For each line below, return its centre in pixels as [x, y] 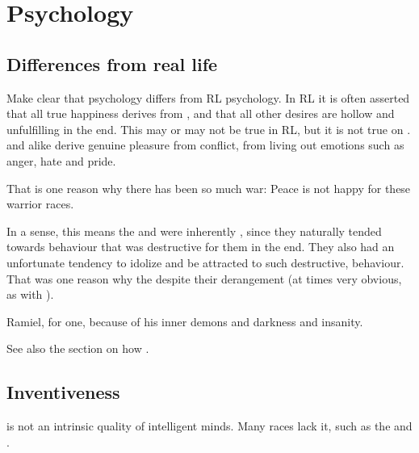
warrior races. [40, 204]
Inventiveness [63, 392]
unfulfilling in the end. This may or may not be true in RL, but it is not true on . [209, 129]
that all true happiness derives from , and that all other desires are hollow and [201, 113]
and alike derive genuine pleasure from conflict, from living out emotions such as [205, 145]
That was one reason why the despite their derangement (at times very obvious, [204, 278]
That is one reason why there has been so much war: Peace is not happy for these [209, 188]
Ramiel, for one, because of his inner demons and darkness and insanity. [185, 321]
